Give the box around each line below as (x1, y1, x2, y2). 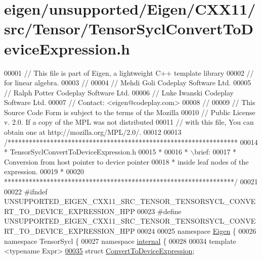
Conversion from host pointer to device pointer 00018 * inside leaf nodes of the (4, 156, 249, 167)
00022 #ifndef (4, 186, 48, 196)
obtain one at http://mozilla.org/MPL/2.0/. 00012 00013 (4, 127, 182, 137)
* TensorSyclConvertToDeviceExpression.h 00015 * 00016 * (4, 146, 188, 157)
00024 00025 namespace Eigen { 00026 (137, 226, 256, 236)
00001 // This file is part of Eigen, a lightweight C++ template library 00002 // (4, 67, 254, 78)
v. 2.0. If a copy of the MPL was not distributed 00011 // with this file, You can (4, 117, 254, 127)
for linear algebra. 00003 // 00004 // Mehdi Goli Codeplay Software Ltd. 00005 (4, 77, 251, 88)
